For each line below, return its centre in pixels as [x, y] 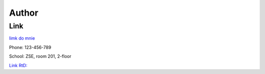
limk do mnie [22, 38]
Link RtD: [18, 65]
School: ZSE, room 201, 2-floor [40, 56]
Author [24, 13]
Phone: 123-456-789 [30, 47]
